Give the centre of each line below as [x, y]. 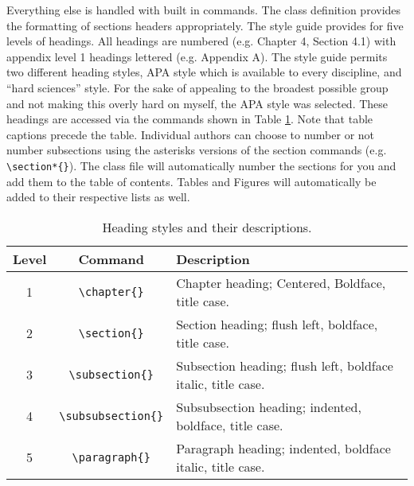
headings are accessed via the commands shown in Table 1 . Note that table [190, 119]
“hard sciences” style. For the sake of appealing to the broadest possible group [197, 87]
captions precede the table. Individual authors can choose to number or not [191, 134]
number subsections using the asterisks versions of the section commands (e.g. [197, 150]
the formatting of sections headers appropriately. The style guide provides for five [205, 25]
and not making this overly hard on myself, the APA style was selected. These [197, 103]
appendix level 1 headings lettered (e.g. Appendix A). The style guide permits [197, 56]
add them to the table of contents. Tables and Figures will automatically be [191, 181]
